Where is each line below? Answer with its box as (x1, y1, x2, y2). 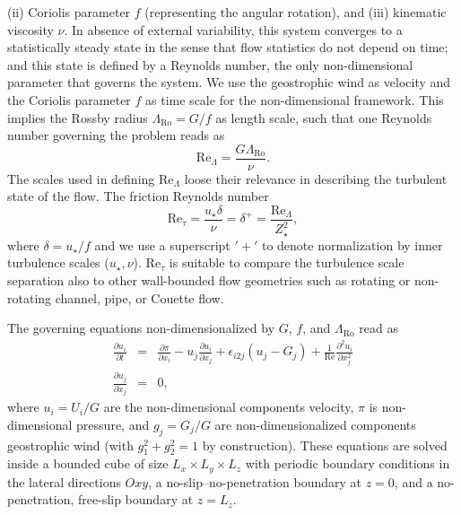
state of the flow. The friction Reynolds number (7, 187, 269, 205)
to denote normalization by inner (261, 235, 443, 254)
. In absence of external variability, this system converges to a (64, 20, 403, 39)
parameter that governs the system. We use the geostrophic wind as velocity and (7, 73, 451, 92)
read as (359, 319, 398, 337)
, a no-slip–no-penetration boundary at (148, 472, 362, 491)
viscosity (7, 20, 54, 39)
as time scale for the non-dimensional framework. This (145, 90, 444, 109)
